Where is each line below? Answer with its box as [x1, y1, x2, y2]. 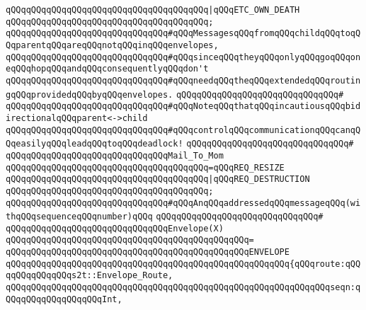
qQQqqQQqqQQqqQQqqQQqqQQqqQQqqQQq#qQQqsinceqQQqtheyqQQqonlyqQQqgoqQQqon [6, 52, 361, 62]
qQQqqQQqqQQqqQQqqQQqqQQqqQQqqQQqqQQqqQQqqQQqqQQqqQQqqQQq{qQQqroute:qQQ [6, 258, 361, 269]
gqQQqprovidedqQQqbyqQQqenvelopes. [6, 89, 173, 100]
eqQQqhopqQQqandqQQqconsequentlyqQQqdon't [6, 64, 209, 74]
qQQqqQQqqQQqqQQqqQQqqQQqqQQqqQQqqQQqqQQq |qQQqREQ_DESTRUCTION [6, 174, 310, 185]
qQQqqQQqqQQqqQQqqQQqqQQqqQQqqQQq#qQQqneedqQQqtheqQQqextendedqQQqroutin [6, 75, 361, 86]
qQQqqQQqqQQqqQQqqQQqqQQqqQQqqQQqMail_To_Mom [6, 150, 224, 161]
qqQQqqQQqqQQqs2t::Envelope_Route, [6, 270, 173, 281]
